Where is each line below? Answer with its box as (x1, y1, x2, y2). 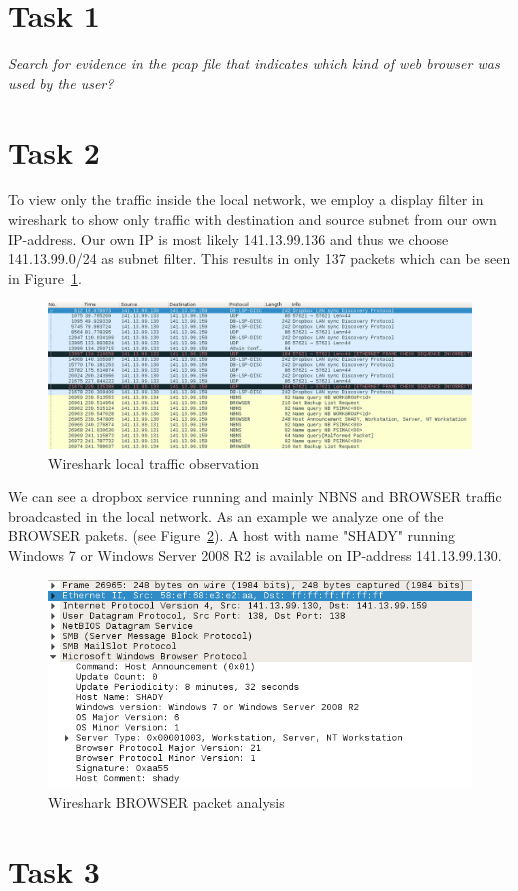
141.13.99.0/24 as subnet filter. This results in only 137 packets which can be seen (8, 248, 511, 269)
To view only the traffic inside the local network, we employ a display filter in (8, 189, 484, 210)
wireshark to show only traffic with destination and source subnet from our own (8, 209, 497, 230)
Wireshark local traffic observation (48, 452, 260, 473)
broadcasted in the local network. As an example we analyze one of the (8, 505, 444, 526)
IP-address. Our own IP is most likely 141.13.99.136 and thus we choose (8, 228, 449, 249)
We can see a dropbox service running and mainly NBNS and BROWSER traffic (8, 486, 502, 507)
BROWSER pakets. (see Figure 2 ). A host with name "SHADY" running (8, 525, 456, 546)
